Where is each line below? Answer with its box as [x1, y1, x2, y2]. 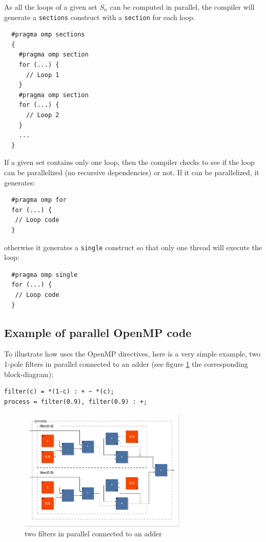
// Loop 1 [26, 71, 59, 79]
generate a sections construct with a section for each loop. [4, 11, 195, 22]
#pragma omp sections [11, 31, 85, 39]
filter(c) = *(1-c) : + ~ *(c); [4, 388, 114, 396]
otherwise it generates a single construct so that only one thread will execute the [4, 241, 262, 252]
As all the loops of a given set [4, 2, 97, 12]
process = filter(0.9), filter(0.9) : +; [4, 398, 148, 405]
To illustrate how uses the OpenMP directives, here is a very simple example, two [4, 348, 261, 359]
